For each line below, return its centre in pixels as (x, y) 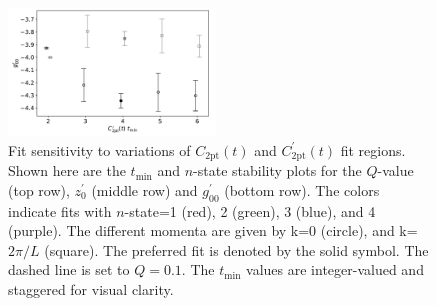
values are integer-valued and (335, 269)
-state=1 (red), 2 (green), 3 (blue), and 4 (250, 210)
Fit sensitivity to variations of (99, 149)
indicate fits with (60, 210)
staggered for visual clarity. (91, 289)
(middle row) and (144, 189)
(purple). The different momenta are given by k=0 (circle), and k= (213, 230)
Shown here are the (67, 170)
